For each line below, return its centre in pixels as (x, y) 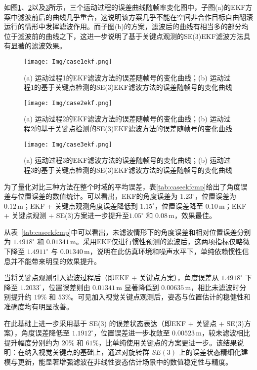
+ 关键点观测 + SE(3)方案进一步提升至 (66, 215)
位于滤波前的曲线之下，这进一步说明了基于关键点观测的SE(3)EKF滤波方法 (124, 36)
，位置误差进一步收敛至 (132, 333)
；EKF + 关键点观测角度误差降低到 (80, 205)
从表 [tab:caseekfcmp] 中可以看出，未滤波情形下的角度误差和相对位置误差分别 (128, 232)
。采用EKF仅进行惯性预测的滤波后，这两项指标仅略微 (163, 241)
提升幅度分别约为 (32, 342)
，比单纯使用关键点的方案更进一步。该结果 (168, 342)
